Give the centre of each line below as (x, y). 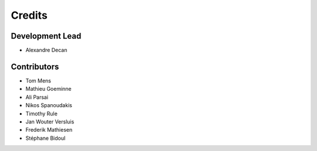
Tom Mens (38, 80)
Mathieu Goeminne (48, 89)
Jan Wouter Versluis (50, 121)
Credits (29, 15)
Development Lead (46, 36)
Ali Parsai (37, 97)
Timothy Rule (42, 114)
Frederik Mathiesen (49, 130)
